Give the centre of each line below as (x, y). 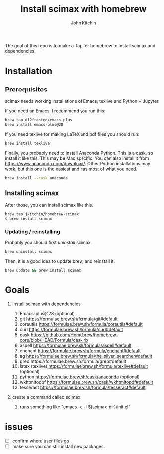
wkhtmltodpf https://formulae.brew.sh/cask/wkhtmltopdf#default (86, 382)
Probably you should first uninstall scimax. (48, 243)
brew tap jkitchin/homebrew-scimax (42, 214)
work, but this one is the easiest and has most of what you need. (71, 169)
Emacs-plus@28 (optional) (47, 313)
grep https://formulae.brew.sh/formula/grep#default (73, 361)
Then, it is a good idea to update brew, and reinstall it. (60, 261)
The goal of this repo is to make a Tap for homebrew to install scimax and (80, 45)
